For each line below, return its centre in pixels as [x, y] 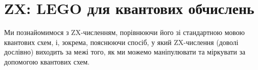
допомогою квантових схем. [47, 61]
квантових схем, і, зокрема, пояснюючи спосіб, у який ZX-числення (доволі [121, 42]
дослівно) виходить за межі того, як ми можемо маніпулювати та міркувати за [125, 52]
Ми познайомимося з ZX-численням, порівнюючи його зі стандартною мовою [124, 32]
